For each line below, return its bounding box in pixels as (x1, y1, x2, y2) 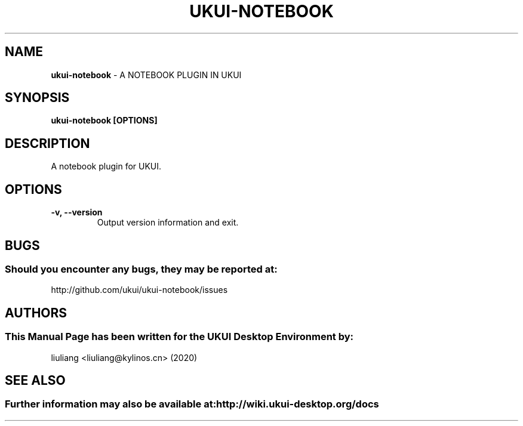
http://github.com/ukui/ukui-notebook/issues (51, 285, 228, 295)
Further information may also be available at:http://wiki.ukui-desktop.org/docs (5, 398, 379, 410)
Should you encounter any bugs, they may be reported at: (5, 263, 278, 275)
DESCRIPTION (5, 135, 90, 151)
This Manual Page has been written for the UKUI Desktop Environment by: (5, 331, 354, 343)
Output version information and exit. (97, 217, 239, 228)
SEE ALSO (5, 372, 66, 388)
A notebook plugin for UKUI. (51, 161, 162, 172)
